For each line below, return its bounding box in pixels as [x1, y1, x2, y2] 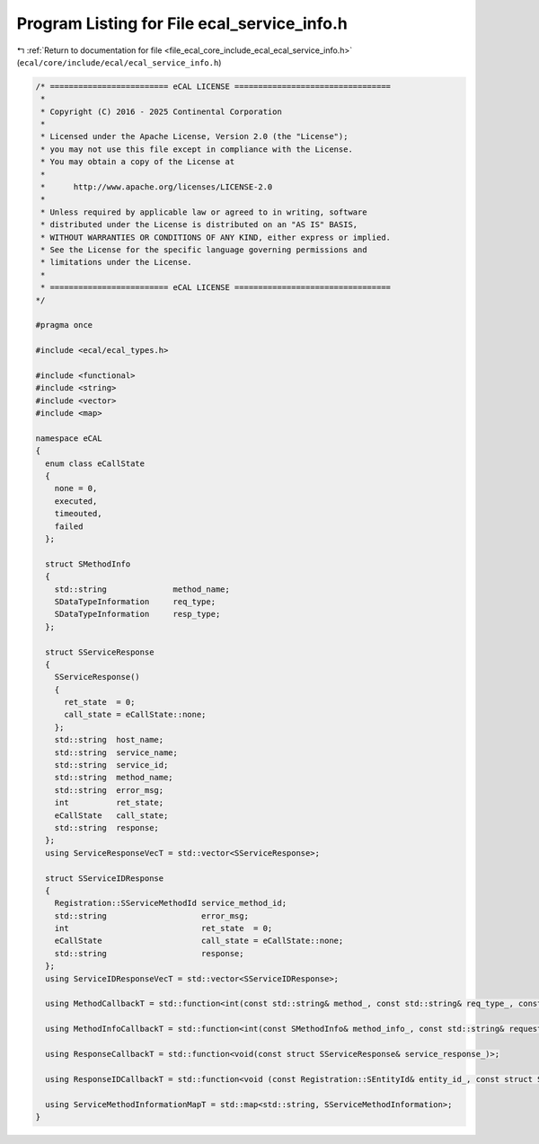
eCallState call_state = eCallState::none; [54, 936, 344, 946]
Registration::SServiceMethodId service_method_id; [54, 898, 287, 909]
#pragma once [35, 320, 93, 330]
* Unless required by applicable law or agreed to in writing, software [40, 207, 367, 217]
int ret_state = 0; [54, 923, 273, 934]
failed [54, 521, 84, 532]
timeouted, [54, 508, 102, 519]
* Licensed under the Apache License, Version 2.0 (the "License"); [40, 131, 349, 142]
